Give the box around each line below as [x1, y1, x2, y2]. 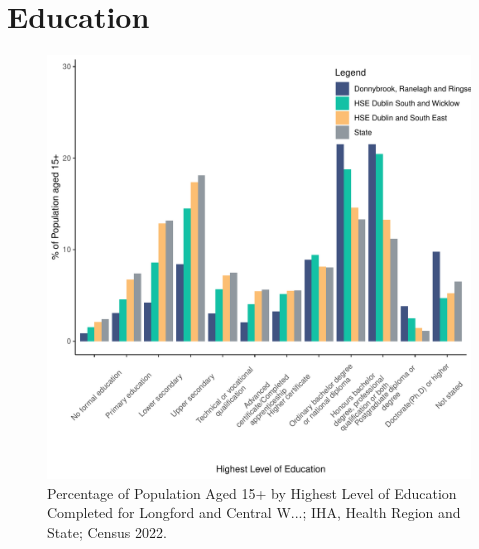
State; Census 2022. [47, 521, 167, 542]
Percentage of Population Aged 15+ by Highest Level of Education [47, 482, 457, 503]
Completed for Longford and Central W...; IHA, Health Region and [47, 502, 461, 523]
